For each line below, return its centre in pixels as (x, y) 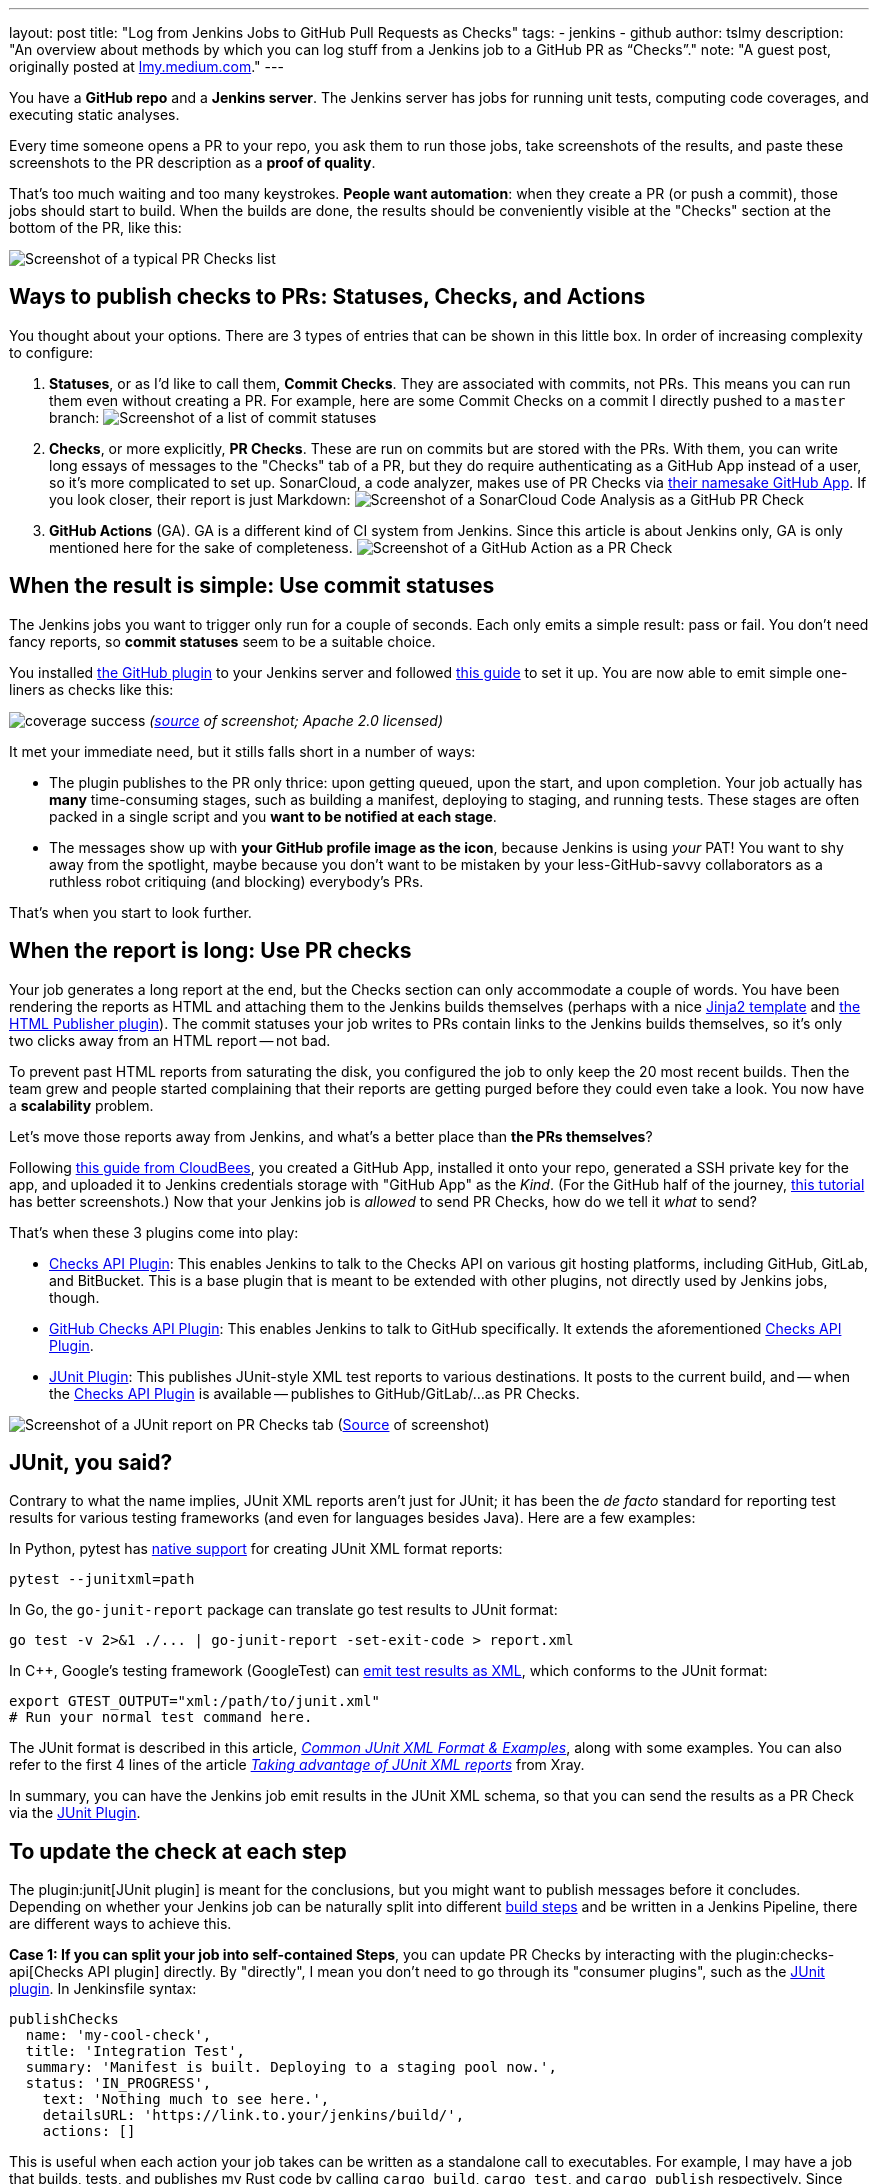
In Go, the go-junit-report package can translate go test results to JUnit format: (283, 1610)
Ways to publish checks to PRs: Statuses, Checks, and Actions (327, 297)
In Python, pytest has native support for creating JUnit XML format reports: (256, 1549)
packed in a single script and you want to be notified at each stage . (273, 816)
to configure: (51, 352)
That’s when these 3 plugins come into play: (154, 1232)
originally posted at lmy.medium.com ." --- (146, 66)
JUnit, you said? (91, 1462)
